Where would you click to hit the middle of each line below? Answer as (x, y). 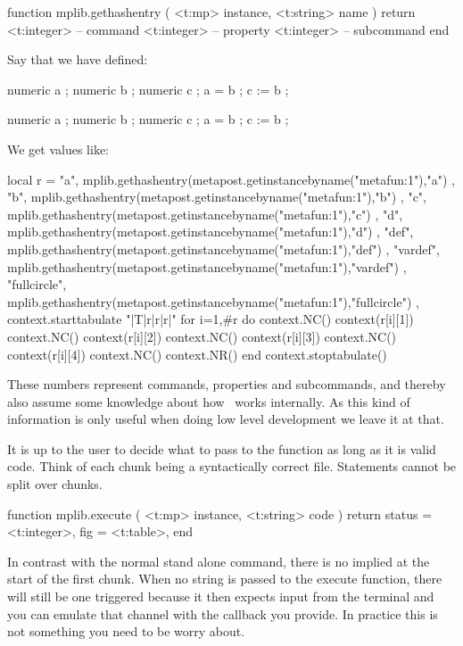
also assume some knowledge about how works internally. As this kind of (209, 401)
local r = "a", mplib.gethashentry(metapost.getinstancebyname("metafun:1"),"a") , (231, 179)
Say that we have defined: (78, 59)
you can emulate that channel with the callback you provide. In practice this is (223, 613)
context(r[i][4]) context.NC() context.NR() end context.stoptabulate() (197, 354)
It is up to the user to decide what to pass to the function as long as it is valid (222, 448)
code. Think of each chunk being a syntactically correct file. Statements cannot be (232, 466)
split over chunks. (55, 484)
